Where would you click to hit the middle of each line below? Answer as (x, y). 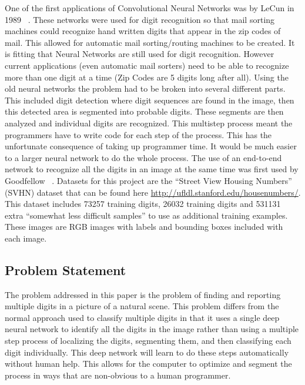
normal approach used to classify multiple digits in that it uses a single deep (142, 317)
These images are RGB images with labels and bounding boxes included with (144, 227)
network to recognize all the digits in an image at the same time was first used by (152, 169)
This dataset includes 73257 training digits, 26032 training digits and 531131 (143, 204)
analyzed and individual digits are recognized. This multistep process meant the (149, 123)
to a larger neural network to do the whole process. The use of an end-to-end (143, 157)
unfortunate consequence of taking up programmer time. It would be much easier (151, 146)
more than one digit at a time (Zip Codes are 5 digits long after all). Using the (147, 77)
